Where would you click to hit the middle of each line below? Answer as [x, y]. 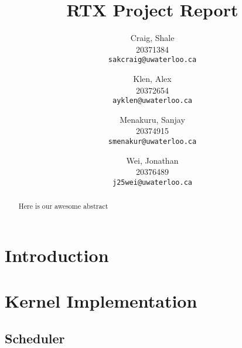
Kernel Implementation [101, 301]
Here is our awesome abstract [63, 206]
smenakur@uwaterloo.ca [152, 142]
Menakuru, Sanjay [152, 119]
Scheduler [35, 338]
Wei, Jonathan [152, 160]
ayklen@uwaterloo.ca [152, 101]
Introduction [57, 255]
